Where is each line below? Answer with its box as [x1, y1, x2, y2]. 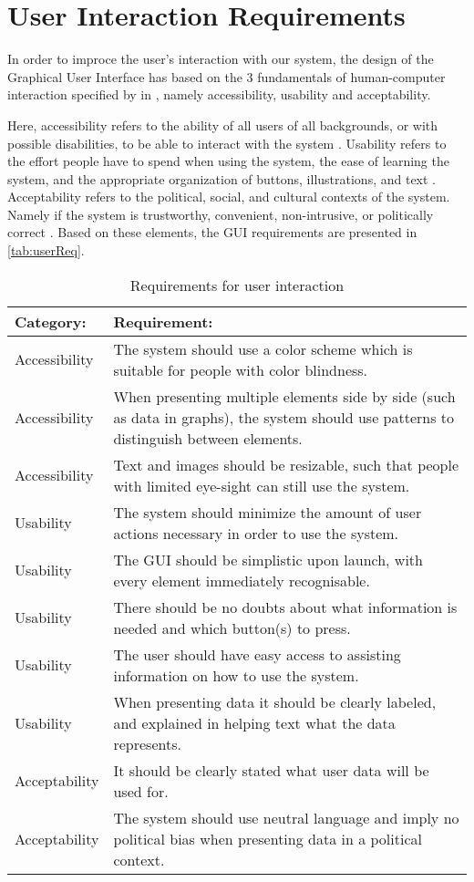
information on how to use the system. [113, 664, 359, 686]
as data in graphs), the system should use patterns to [113, 406, 455, 428]
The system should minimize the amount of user [113, 501, 422, 523]
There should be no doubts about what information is [113, 596, 458, 617]
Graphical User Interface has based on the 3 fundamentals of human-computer [7, 67, 446, 86]
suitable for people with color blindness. [113, 358, 368, 380]
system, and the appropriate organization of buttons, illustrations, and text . [7, 169, 437, 188]
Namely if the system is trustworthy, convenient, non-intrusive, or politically [7, 204, 434, 223]
